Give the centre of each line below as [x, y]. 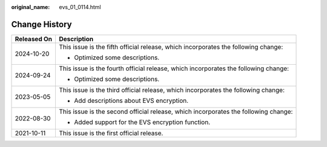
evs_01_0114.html [80, 7]
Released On [34, 39]
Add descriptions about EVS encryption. [131, 100]
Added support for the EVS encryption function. [142, 122]
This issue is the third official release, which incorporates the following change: [172, 90]
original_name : [31, 7]
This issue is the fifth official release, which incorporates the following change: [171, 47]
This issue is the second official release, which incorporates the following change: [176, 111]
